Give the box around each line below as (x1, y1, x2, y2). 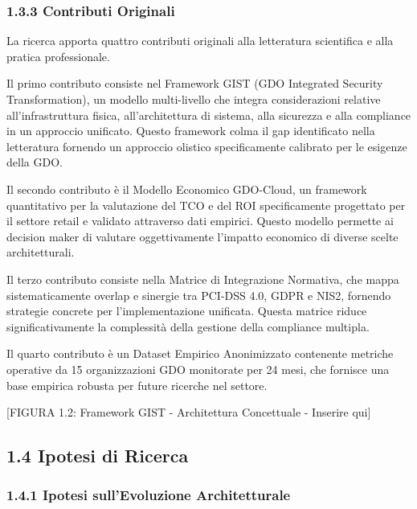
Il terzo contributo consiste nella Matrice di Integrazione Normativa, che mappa (6, 270, 399, 287)
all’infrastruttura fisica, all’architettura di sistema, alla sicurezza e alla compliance (6, 106, 411, 123)
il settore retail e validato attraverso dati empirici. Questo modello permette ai (6, 212, 394, 229)
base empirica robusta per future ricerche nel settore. (6, 376, 268, 393)
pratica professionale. (6, 47, 110, 64)
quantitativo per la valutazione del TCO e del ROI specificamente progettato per (6, 196, 406, 213)
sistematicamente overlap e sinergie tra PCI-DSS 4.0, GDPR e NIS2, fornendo (6, 286, 391, 303)
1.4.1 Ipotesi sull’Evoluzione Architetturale (6, 485, 291, 505)
